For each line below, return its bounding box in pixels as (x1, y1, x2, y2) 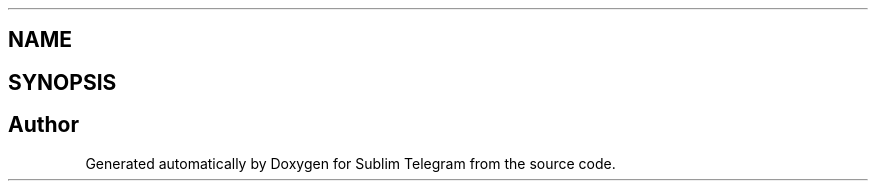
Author (8, 112, 79, 138)
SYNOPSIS (8, 69, 117, 95)
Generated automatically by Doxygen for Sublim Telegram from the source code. (85, 154, 616, 172)
